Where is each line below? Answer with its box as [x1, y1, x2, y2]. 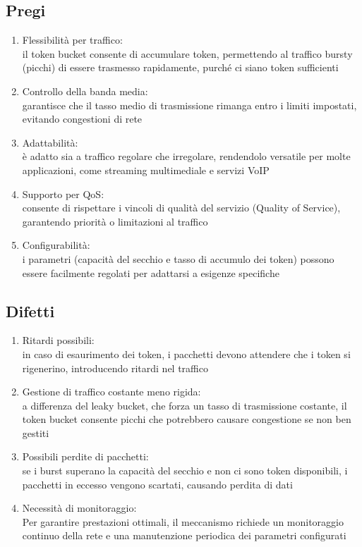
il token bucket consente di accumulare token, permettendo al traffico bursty [22, 46, 353, 61]
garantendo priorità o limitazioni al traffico [22, 214, 208, 228]
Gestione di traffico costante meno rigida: [22, 384, 201, 399]
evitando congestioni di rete [22, 111, 143, 126]
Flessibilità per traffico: [22, 32, 123, 47]
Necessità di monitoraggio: [22, 500, 137, 515]
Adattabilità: [22, 135, 78, 149]
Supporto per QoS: [22, 186, 104, 201]
